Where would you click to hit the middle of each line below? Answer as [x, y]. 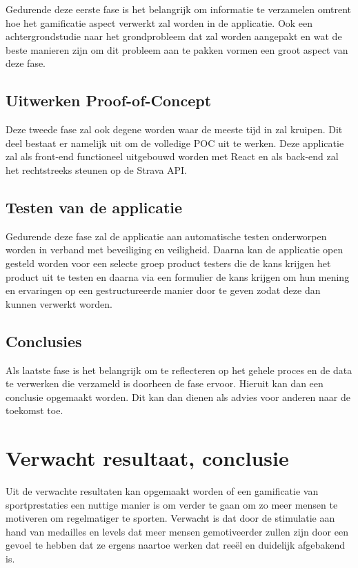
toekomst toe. [34, 410]
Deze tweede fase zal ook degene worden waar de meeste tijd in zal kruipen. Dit [174, 129]
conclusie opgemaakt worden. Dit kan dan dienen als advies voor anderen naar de [178, 396]
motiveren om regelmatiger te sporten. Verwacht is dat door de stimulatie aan [170, 518]
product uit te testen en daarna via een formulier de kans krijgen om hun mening [178, 276]
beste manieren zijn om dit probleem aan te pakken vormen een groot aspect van [177, 49]
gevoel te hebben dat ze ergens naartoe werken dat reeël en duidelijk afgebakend [176, 545]
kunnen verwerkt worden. [59, 303]
